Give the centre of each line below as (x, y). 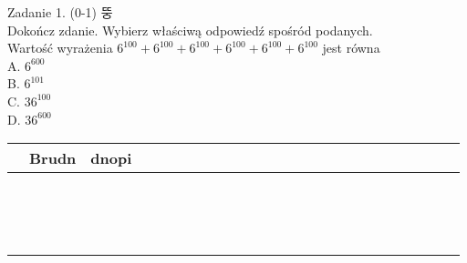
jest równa (351, 48)
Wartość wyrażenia (60, 48)
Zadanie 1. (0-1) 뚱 (60, 12)
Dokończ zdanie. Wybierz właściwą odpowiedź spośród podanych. (190, 30)
